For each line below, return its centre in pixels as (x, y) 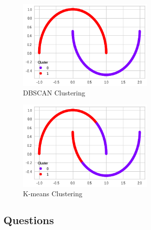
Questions (29, 220)
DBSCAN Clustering (54, 93)
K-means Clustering (53, 194)
